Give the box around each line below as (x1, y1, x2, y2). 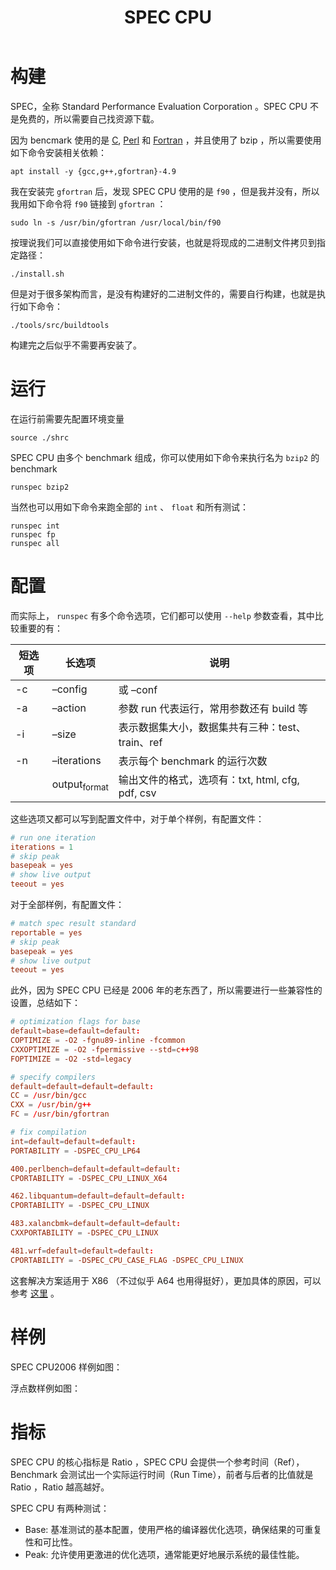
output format (51, 777, 109, 793)
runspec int (10, 521, 60, 531)
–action (51, 701, 87, 715)
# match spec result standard (10, 919, 137, 929)
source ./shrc (10, 432, 70, 443)
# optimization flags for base (10, 1017, 141, 1027)
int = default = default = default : (10, 1136, 137, 1146)
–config (51, 682, 88, 696)
